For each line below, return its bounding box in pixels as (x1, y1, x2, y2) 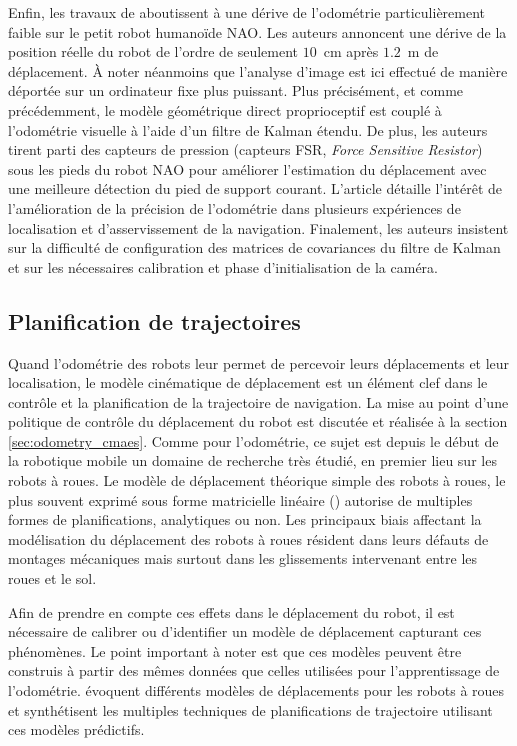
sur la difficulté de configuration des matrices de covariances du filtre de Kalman (8, 237, 501, 258)
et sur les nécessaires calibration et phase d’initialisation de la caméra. (8, 256, 438, 277)
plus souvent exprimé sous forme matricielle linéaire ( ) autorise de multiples (8, 489, 473, 510)
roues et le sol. (8, 568, 97, 589)
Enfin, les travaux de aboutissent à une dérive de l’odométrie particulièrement (8, 2, 486, 22)
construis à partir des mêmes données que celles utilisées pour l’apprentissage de (8, 660, 500, 681)
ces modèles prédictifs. (8, 719, 145, 740)
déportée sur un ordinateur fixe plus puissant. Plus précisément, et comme (8, 80, 464, 101)
